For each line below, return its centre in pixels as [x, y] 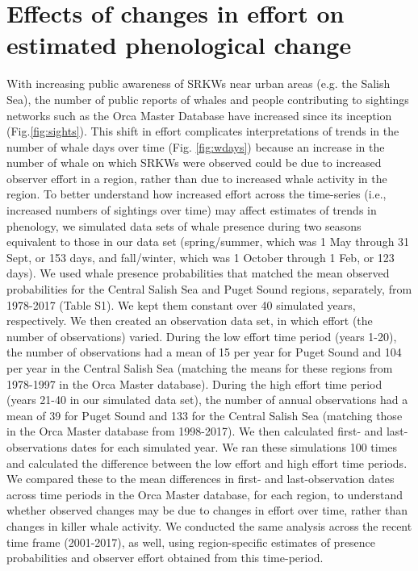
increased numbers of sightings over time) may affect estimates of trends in [192, 210]
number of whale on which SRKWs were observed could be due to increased [194, 163]
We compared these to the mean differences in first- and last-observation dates [201, 479]
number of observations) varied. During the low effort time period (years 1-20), [202, 336]
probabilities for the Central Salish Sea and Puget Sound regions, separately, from [209, 289]
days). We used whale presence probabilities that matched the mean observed [198, 273]
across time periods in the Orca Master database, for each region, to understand [205, 494]
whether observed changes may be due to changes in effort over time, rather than [207, 510]
